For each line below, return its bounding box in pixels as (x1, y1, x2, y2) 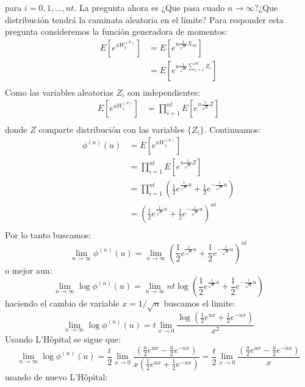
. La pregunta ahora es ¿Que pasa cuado (74, 1, 225, 13)
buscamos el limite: (163, 297, 235, 310)
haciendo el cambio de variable (5, 297, 120, 310)
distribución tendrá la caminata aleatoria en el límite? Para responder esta (5, 13, 284, 26)
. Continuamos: (204, 122, 261, 135)
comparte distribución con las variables (38, 122, 185, 135)
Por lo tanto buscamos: (5, 228, 91, 241)
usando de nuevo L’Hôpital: (5, 370, 108, 383)
